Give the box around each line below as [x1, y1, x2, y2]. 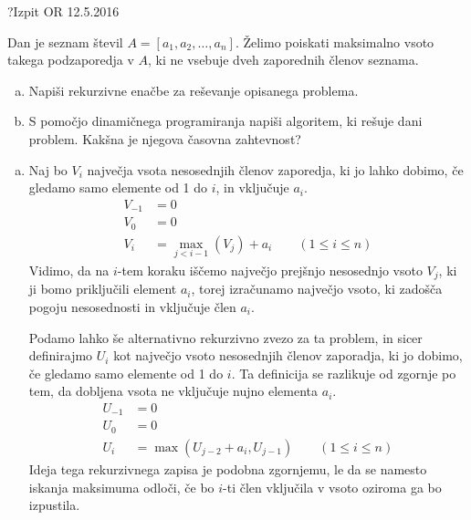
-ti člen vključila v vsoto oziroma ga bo [223, 477, 442, 496]
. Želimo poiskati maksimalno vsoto [235, 32, 434, 51]
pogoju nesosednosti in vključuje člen [28, 297, 236, 317]
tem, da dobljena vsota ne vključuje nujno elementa [28, 381, 319, 400]
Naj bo [28, 160, 68, 179]
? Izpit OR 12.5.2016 [7, 2, 120, 20]
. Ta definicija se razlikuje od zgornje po [231, 363, 456, 382]
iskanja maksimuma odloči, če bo [28, 477, 215, 496]
